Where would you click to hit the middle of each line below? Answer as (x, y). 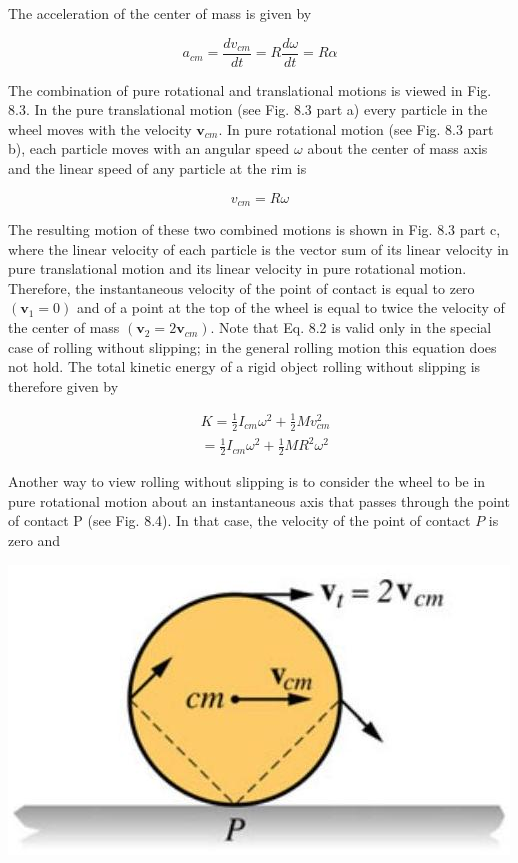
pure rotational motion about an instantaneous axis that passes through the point (259, 500)
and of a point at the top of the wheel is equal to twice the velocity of (290, 307)
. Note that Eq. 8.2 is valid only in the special (351, 327)
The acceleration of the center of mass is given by (160, 13)
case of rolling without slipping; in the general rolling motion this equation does (252, 346)
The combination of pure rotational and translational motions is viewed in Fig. (250, 89)
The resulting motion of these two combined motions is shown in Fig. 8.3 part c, (254, 229)
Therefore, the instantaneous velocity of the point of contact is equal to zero (241, 287)
